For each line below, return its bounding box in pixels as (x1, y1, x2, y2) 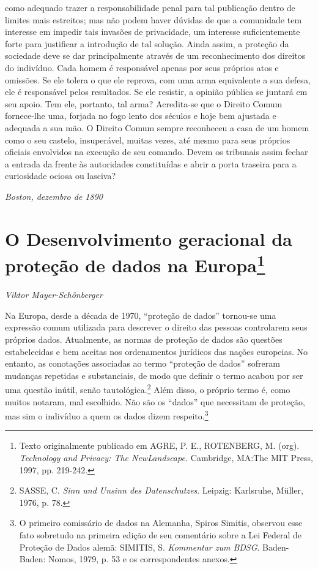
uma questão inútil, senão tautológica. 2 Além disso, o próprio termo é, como (5, 381, 290, 395)
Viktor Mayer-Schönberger (5, 288, 103, 301)
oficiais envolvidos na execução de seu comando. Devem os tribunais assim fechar (5, 145, 308, 158)
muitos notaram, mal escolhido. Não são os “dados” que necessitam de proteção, (5, 395, 305, 408)
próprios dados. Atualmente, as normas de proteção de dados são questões (5, 332, 283, 345)
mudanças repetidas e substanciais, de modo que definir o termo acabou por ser (5, 369, 303, 381)
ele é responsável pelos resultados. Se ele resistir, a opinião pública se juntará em (5, 85, 308, 98)
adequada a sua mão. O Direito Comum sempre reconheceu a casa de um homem (5, 121, 309, 134)
